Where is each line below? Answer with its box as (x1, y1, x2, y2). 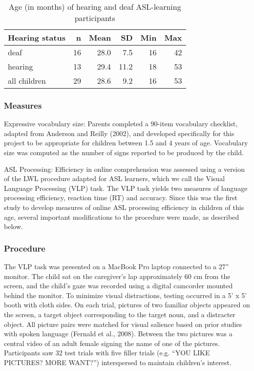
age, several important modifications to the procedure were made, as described (4, 211, 239, 222)
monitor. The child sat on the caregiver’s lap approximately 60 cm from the (4, 271, 231, 281)
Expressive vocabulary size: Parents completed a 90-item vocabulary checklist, (4, 118, 238, 129)
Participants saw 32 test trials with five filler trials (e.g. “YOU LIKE (4, 348, 210, 358)
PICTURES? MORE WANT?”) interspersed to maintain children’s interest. (4, 357, 232, 367)
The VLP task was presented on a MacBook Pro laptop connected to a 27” (4, 261, 229, 271)
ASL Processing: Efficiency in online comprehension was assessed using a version (4, 163, 245, 174)
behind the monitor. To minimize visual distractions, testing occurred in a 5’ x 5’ (4, 290, 247, 300)
